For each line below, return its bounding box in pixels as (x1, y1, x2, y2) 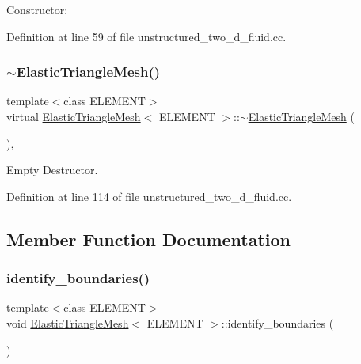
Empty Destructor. (6, 161, 98, 178)
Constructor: (6, 2, 68, 17)
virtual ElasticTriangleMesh (6, 108, 141, 124)
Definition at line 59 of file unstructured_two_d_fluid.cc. (6, 28, 287, 44)
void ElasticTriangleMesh (6, 314, 129, 331)
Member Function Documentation (6, 226, 291, 251)
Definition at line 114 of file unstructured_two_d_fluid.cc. (6, 188, 292, 204)
